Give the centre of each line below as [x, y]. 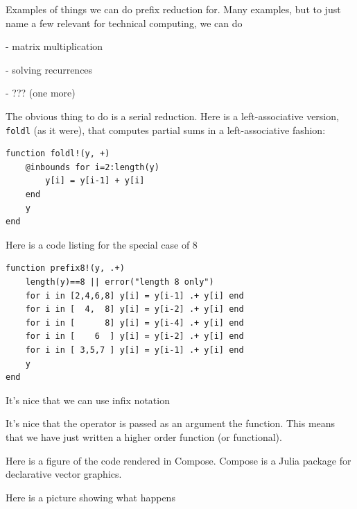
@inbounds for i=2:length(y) [92, 167]
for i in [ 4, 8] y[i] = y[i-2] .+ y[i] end [134, 309]
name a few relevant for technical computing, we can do [124, 23]
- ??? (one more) [41, 93]
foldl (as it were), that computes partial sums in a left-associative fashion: [166, 130]
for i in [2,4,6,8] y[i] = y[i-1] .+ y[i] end [134, 295]
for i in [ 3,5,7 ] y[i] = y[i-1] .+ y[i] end [134, 350]
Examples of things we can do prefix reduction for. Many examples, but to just [173, 9]
